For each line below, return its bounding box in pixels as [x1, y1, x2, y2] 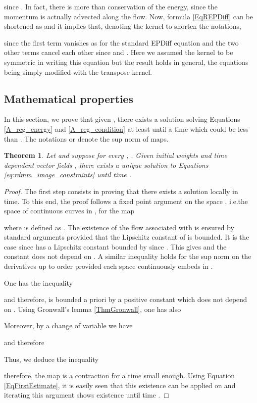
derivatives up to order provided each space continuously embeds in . [4, 261, 213, 271]
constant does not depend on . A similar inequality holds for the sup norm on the [4, 251, 252, 261]
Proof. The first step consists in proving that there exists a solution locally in [4, 186, 238, 196]
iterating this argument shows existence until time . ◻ [4, 390, 169, 400]
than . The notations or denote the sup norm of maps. [4, 133, 169, 144]
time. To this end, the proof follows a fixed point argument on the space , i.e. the [4, 196, 248, 206]
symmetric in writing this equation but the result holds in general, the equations [4, 56, 249, 67]
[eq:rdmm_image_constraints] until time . [4, 169, 132, 180]
